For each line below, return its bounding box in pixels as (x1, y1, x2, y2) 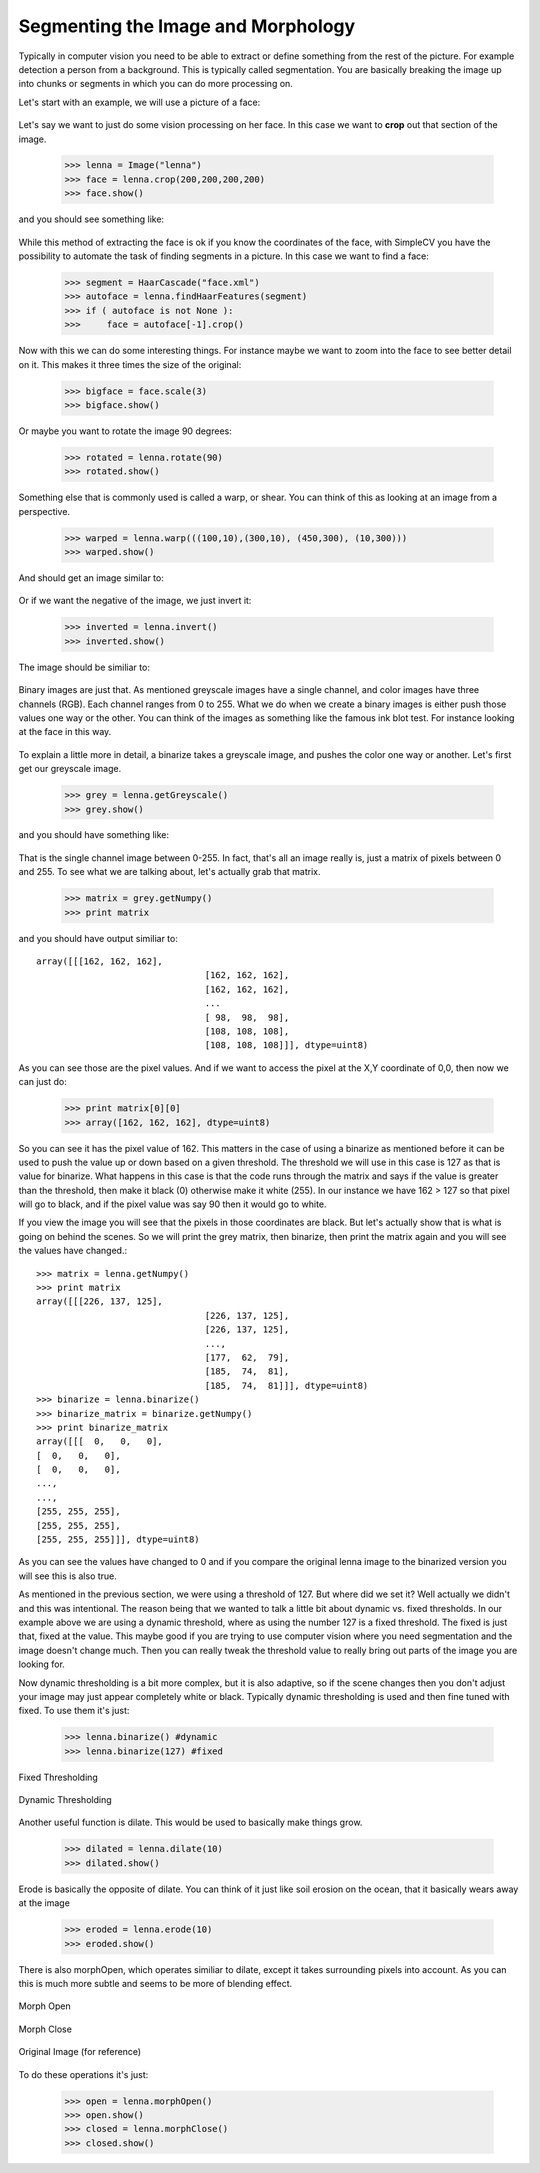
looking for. (18, 1658, 65, 1670)
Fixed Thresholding (18, 1771, 99, 1783)
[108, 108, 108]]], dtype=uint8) (204, 1040, 369, 1051)
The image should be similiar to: (18, 661, 150, 673)
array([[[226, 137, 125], (36, 1296, 164, 1307)
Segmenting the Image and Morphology (18, 15, 356, 37)
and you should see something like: (18, 213, 165, 225)
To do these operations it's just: (18, 2068, 149, 2080)
